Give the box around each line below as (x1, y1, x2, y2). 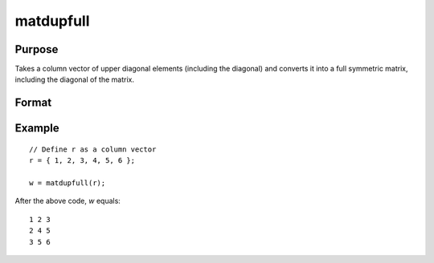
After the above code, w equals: (14, 196, 121, 206)
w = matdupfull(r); (29, 179, 106, 188)
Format (14, 96, 52, 110)
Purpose (14, 42, 59, 56)
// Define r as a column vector (29, 144, 157, 154)
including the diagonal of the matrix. (14, 75, 134, 84)
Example (14, 121, 59, 136)
